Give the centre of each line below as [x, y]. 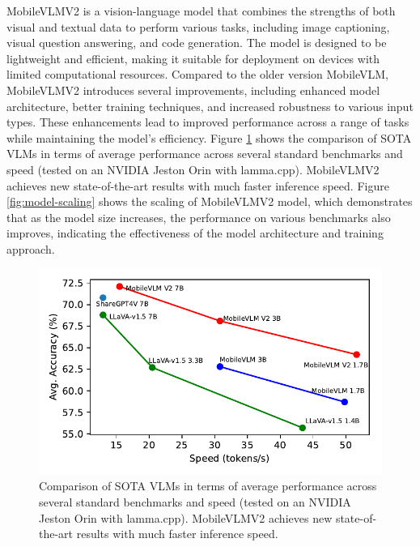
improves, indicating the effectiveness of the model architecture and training [195, 233]
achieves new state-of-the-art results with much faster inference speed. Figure [198, 185]
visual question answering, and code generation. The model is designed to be [197, 43]
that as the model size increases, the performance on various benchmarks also [199, 217]
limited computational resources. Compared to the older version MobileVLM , [197, 74]
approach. [31, 248]
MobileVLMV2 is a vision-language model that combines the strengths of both [201, 11]
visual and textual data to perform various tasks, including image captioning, [198, 26]
